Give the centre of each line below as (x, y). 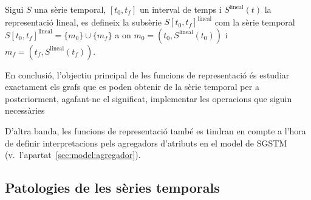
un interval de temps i (180, 9)
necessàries (25, 110)
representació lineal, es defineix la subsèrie (83, 22)
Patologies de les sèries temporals (112, 188)
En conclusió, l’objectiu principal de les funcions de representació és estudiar (147, 74)
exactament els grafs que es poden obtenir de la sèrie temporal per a (132, 87)
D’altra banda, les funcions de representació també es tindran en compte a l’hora (155, 131)
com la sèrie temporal (255, 22)
